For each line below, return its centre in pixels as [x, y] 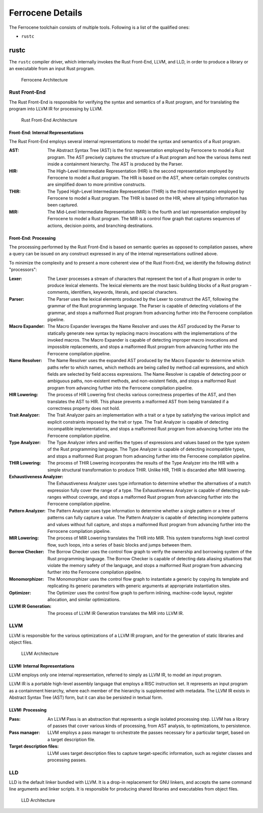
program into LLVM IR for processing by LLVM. [56, 109]
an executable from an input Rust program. [52, 69]
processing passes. [67, 760]
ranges [55, 497]
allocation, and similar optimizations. [84, 599]
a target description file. [71, 739]
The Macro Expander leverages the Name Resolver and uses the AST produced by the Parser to [144, 326]
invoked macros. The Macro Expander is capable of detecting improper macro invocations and [142, 340]
